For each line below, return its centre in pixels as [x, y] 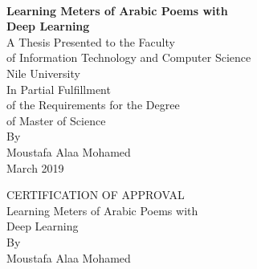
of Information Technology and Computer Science [129, 57]
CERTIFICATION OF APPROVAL [96, 195]
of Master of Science [56, 120]
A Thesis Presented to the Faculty [91, 41]
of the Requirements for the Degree [93, 105]
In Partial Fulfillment [59, 89]
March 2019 [35, 167]
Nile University [43, 73]
